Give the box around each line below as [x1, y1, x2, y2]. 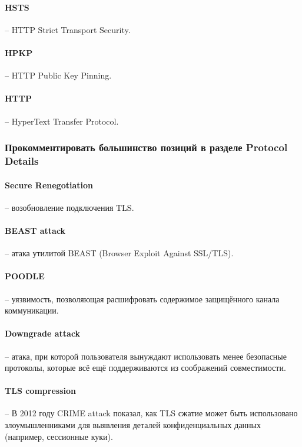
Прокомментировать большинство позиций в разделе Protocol [5, 140, 288, 155]
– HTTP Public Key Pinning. [5, 69, 112, 81]
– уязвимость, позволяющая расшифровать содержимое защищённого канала [5, 292, 280, 305]
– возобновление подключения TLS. [5, 201, 134, 213]
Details [5, 154, 39, 168]
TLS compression [5, 384, 76, 397]
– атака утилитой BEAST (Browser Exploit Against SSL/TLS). [5, 247, 234, 259]
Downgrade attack [5, 327, 81, 340]
